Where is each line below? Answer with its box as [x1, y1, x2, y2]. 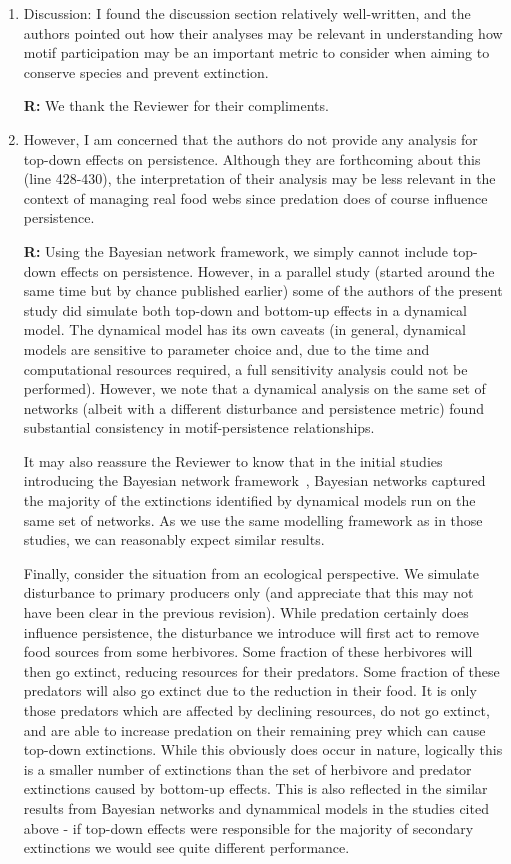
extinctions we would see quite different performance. [23, 837, 350, 858]
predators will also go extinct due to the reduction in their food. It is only [23, 680, 477, 701]
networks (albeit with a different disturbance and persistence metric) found [23, 397, 484, 418]
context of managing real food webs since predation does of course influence [23, 187, 488, 208]
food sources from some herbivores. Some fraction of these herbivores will [23, 641, 473, 662]
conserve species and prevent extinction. [23, 61, 269, 82]
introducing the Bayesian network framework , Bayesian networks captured [23, 470, 486, 491]
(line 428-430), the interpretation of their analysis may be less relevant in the [23, 168, 496, 189]
